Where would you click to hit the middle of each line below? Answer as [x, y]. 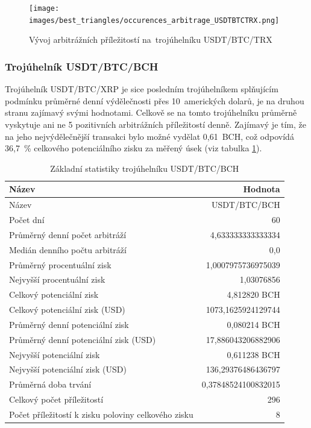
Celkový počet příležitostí [56, 399]
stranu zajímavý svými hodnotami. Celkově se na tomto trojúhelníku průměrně [151, 112]
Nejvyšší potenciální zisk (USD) [68, 369]
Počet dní [27, 219]
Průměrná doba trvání [50, 384]
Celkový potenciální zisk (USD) [67, 310]
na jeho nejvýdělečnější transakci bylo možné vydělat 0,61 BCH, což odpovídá [149, 136]
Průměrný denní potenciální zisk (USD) [83, 339]
